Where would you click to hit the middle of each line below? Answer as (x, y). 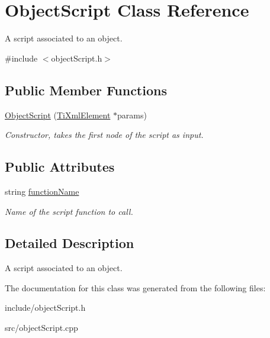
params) (132, 115)
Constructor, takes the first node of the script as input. (104, 135)
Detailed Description (70, 243)
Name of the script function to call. (69, 211)
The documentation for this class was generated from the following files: (135, 287)
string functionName (42, 191)
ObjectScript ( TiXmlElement (58, 115)
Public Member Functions (86, 90)
